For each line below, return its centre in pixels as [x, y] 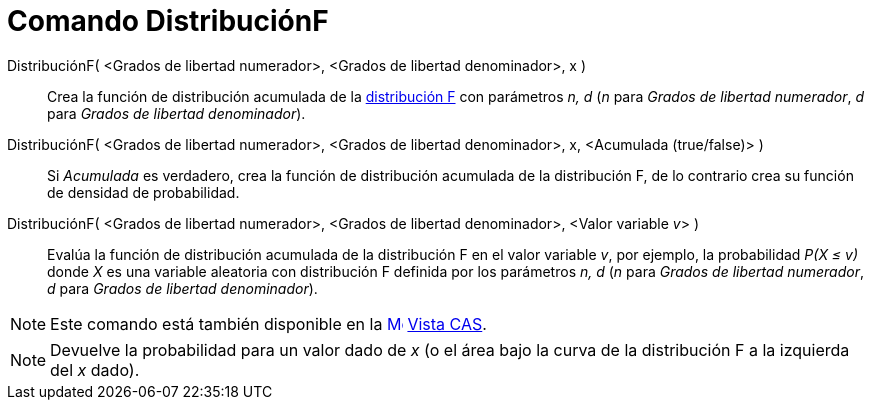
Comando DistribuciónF [168, 21]
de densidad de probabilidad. [143, 192]
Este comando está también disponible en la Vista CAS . [268, 323]
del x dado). [95, 369]
